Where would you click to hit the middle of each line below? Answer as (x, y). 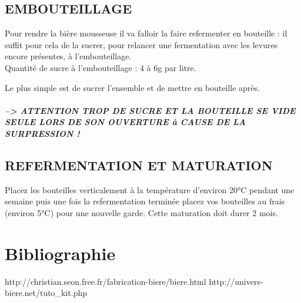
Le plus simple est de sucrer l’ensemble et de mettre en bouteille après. (132, 87)
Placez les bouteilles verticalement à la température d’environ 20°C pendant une (150, 189)
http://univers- (236, 281)
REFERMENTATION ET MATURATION (139, 165)
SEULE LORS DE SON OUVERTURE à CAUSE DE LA (125, 122)
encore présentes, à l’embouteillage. (68, 56)
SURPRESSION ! (42, 133)
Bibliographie (60, 253)
